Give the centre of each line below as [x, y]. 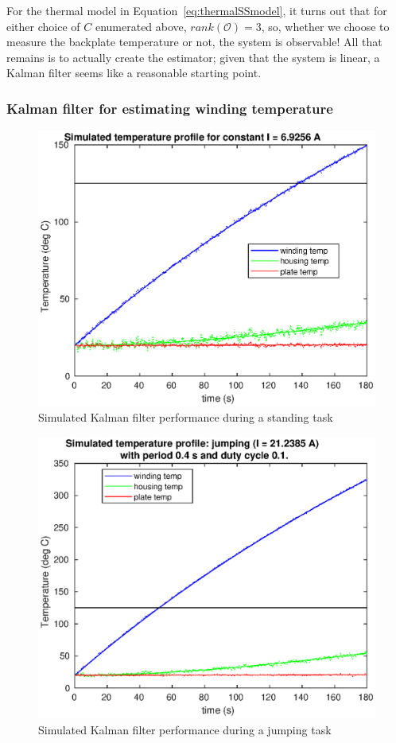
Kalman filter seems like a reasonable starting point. [134, 73]
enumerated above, [141, 26]
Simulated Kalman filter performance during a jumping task [185, 729]
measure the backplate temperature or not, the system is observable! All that [194, 42]
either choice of [43, 26]
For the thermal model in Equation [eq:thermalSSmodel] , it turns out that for [197, 10]
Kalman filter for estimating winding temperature [170, 108]
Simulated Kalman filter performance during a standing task [186, 417]
